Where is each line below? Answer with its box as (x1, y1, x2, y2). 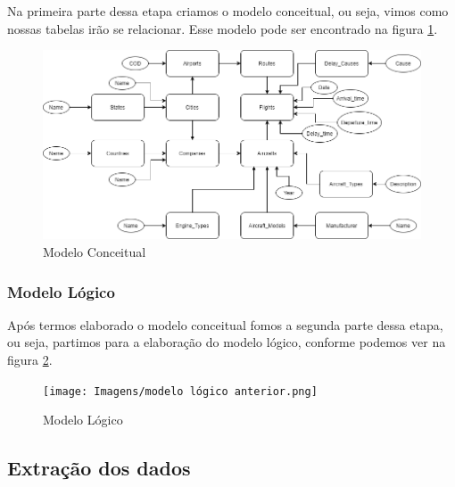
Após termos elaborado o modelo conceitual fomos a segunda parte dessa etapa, (7, 315, 443, 334)
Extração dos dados (7, 454, 191, 482)
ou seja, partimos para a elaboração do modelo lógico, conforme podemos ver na (7, 333, 446, 351)
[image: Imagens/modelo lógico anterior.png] (43, 384, 318, 398)
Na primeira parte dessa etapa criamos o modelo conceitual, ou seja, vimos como (7, 2, 449, 20)
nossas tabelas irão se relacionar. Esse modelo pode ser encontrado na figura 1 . (7, 19, 438, 37)
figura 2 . (7, 351, 53, 369)
